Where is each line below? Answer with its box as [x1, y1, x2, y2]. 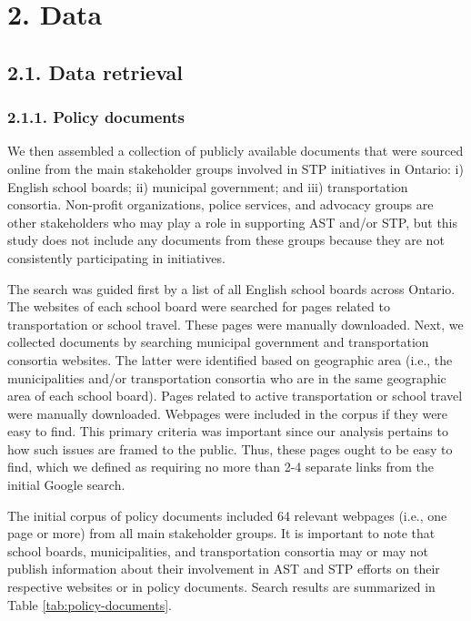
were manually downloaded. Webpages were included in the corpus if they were [7, 403, 448, 422]
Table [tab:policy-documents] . [7, 595, 172, 614]
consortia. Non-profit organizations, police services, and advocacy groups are [7, 195, 434, 214]
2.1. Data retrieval [7, 57, 183, 86]
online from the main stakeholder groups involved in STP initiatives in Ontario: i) [7, 158, 464, 178]
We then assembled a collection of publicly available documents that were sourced [7, 141, 464, 160]
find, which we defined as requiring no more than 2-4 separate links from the [7, 457, 435, 476]
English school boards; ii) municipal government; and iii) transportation [7, 177, 408, 196]
